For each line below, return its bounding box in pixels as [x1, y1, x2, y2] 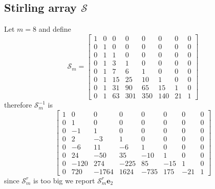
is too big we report [33, 175, 95, 185]
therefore [4, 99, 32, 110]
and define [38, 24, 71, 34]
